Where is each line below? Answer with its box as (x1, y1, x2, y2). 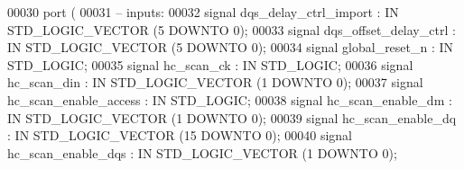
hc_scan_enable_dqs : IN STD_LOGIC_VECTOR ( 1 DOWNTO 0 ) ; (7, 143, 397, 162)
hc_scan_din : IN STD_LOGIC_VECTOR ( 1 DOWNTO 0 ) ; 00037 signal (7, 73, 423, 92)
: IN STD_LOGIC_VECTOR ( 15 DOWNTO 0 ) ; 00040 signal (7, 126, 352, 145)
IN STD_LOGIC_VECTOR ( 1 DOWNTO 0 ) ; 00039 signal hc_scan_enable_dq (7, 108, 457, 127)
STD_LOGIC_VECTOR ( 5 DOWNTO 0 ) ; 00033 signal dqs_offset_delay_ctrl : (7, 20, 456, 39)
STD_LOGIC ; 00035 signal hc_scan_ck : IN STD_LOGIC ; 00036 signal (7, 55, 413, 74)
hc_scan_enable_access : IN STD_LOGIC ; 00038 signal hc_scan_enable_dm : (7, 90, 452, 109)
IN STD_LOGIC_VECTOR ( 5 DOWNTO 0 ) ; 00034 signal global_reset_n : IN (7, 38, 454, 57)
